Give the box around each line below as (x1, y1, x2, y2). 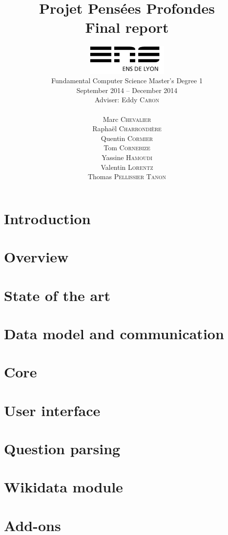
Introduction (4, 208, 91, 228)
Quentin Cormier (101, 133, 153, 143)
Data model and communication (4, 323, 224, 343)
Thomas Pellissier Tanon (87, 171, 166, 182)
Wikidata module (4, 477, 123, 497)
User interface (4, 400, 101, 420)
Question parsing (4, 439, 121, 459)
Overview (4, 247, 69, 267)
